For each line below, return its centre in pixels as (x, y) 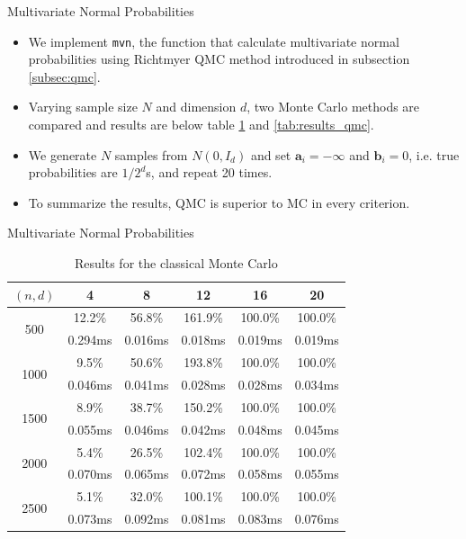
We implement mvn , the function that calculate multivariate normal (214, 41)
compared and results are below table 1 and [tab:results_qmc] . (201, 125)
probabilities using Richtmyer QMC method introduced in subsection (219, 59)
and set (271, 154)
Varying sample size (83, 107)
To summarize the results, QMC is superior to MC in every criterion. (219, 202)
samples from (151, 154)
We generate (63, 154)
